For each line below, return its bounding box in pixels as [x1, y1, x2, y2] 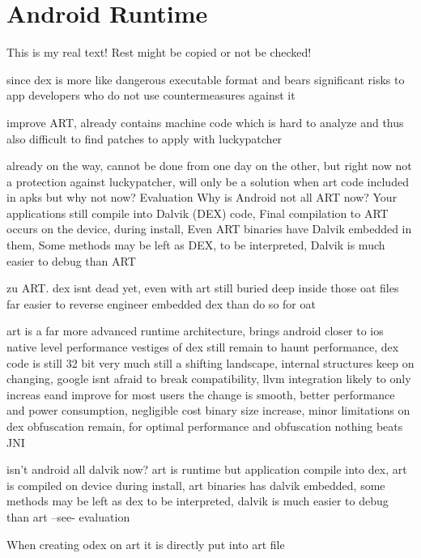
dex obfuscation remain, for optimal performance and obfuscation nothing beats [6, 418, 403, 434]
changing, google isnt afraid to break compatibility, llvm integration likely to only [6, 370, 411, 387]
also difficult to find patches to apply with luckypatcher [6, 130, 283, 147]
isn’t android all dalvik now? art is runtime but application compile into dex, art [6, 461, 407, 478]
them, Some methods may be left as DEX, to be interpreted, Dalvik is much [6, 236, 385, 253]
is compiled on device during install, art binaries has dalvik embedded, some [6, 476, 385, 493]
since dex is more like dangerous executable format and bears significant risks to [6, 70, 405, 87]
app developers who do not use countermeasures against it [6, 87, 296, 104]
